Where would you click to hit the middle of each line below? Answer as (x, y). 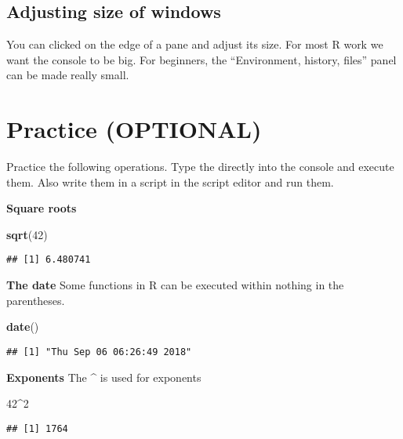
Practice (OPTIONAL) (134, 129)
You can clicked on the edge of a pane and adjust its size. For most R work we (195, 44)
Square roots (42, 208)
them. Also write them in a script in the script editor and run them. (170, 181)
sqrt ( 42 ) (27, 234)
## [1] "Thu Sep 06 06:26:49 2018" (99, 352)
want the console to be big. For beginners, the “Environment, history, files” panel (201, 59)
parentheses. (36, 300)
